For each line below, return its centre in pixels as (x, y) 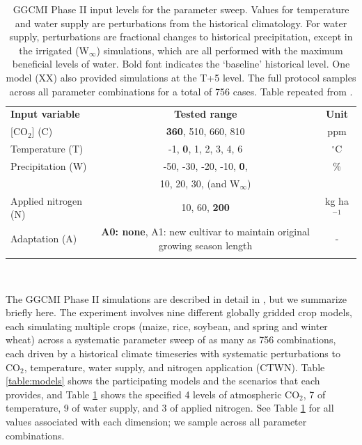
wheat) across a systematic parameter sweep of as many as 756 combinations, (171, 339)
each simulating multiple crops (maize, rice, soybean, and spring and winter (167, 326)
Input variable (45, 114)
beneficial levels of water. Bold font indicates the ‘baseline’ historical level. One (181, 64)
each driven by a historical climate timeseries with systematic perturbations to (173, 353)
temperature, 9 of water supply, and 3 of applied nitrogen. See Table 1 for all (170, 408)
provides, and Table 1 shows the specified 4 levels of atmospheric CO (153, 394)
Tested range (205, 114)
